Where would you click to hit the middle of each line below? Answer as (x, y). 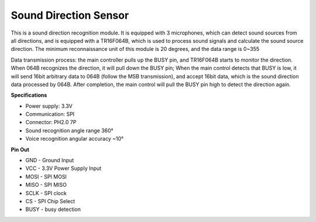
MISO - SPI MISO (46, 185)
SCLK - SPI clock (46, 193)
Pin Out (20, 149)
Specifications (29, 95)
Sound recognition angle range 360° (69, 130)
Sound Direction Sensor (70, 15)
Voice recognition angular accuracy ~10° (75, 139)
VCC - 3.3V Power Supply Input (63, 168)
